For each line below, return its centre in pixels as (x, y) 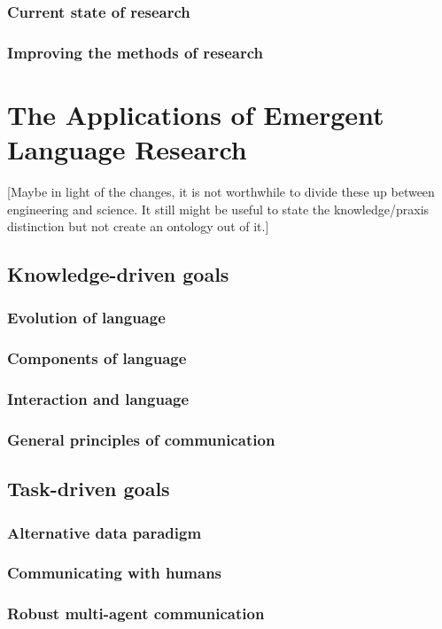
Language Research (127, 149)
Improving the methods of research (135, 52)
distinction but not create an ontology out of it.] (138, 226)
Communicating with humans (115, 573)
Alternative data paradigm (105, 532)
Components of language (97, 358)
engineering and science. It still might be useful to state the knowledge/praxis (218, 209)
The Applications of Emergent (196, 114)
